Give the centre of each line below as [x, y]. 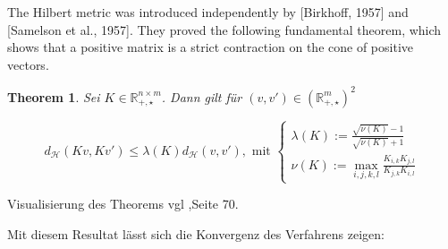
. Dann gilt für [202, 96]
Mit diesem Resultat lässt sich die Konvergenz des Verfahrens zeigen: [196, 233]
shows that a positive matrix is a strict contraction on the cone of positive [210, 47]
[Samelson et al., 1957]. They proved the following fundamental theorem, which [224, 29]
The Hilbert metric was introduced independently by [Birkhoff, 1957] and [208, 12]
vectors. [28, 64]
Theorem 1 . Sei [54, 96]
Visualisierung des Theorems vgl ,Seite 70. [123, 204]
